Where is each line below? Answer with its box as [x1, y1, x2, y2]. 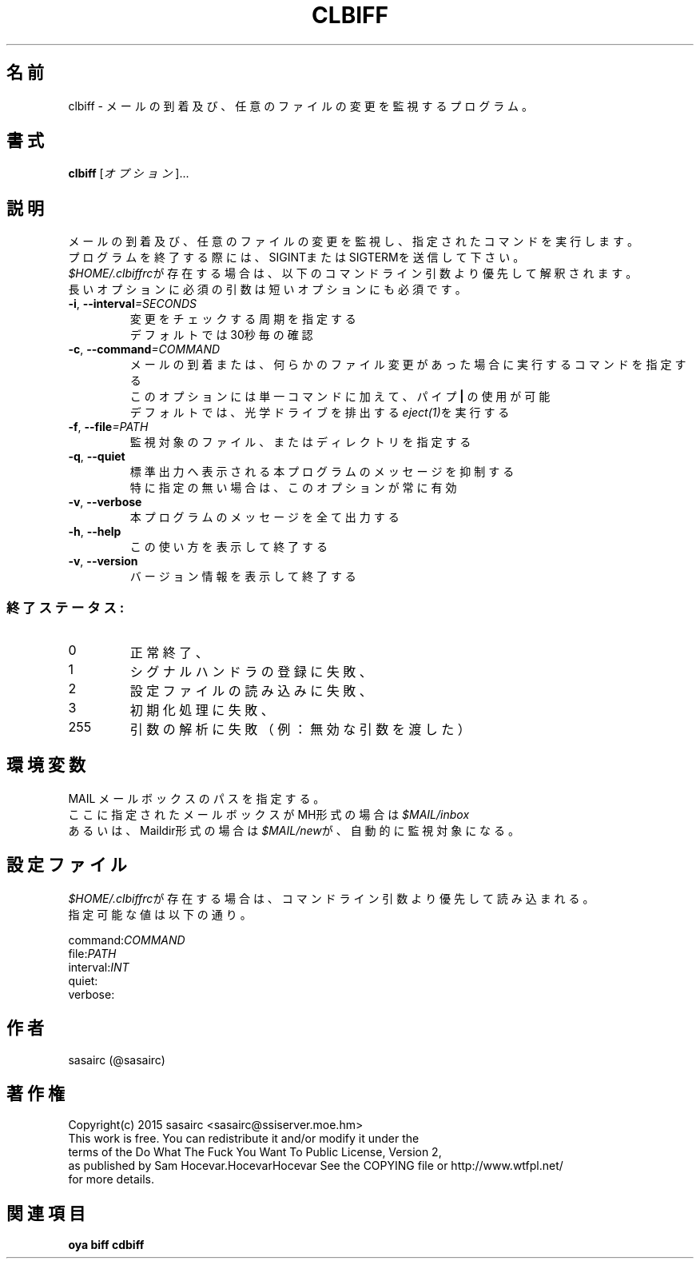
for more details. [68, 1172, 155, 1187]
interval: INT [68, 960, 129, 974]
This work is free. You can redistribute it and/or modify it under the [68, 1131, 420, 1146]
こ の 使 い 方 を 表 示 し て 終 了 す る [129, 540, 328, 554]
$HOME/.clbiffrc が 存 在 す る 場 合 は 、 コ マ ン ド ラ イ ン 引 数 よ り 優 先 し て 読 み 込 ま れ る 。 [68, 891, 595, 905]
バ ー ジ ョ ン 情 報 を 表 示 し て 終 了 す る [129, 569, 356, 584]
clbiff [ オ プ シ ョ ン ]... [68, 166, 189, 181]
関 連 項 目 [6, 1203, 86, 1223]
